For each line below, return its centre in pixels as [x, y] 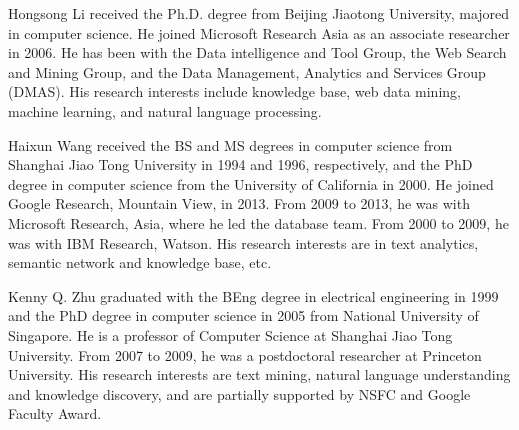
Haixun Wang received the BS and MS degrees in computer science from [230, 144]
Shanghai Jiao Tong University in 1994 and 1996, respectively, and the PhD [240, 164]
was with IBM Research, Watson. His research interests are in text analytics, [243, 242]
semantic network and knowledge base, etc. [140, 262]
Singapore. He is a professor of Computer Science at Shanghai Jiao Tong [230, 334]
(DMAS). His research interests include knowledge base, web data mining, [234, 91]
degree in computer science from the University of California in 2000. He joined [251, 183]
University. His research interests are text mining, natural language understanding [259, 374]
